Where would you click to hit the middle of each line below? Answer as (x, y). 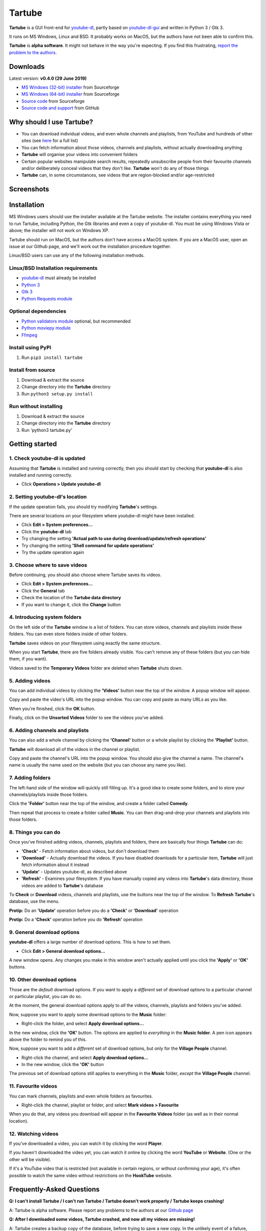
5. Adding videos (30, 680)
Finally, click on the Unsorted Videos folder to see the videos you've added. (86, 718)
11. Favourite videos (33, 1086)
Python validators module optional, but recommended (76, 321)
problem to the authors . (33, 52)
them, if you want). (28, 659)
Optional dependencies (38, 311)
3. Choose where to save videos (48, 565)
